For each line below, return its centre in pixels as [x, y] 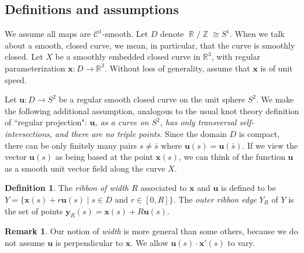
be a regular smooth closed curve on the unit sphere [152, 99]
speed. [16, 79]
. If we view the [270, 145]
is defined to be [248, 188]
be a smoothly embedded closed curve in [128, 57]
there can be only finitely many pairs [71, 145]
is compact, [259, 133]
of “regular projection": [46, 122]
